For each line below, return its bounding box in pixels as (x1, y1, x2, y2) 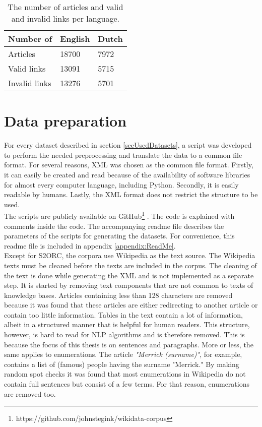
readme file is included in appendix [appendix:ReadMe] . (4, 240, 176, 251)
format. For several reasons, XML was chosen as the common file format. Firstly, (4, 159, 253, 170)
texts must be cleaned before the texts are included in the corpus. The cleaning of (4, 260, 257, 270)
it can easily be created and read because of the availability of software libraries (4, 169, 250, 179)
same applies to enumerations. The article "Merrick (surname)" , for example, (4, 349, 242, 359)
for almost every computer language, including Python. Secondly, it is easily (4, 179, 239, 190)
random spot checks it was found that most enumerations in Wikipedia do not (4, 369, 246, 379)
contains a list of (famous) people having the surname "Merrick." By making (4, 358, 239, 369)
